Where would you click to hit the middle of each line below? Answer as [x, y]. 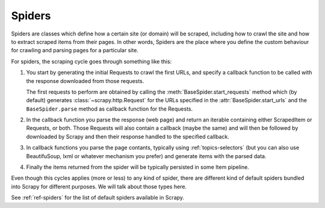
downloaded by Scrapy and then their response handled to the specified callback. [128, 136]
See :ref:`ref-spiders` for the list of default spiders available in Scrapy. [98, 198]
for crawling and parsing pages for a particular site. [75, 50]
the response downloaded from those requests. [85, 81]
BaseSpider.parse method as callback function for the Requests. [110, 109]
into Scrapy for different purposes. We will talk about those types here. [99, 186]
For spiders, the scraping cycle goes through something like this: [91, 61]
